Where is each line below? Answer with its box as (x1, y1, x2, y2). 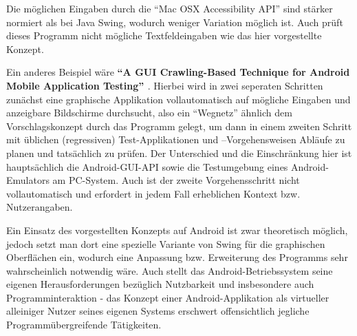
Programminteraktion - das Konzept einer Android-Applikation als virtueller (6, 290, 329, 304)
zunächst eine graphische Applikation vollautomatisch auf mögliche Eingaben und (6, 92, 351, 106)
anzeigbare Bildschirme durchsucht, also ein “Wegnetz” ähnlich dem (6, 105, 292, 120)
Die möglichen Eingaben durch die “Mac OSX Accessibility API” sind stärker (6, 1, 333, 15)
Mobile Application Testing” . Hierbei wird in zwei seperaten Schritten (6, 78, 323, 92)
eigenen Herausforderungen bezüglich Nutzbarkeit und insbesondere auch (6, 277, 314, 291)
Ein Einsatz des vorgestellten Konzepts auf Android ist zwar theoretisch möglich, (6, 222, 348, 237)
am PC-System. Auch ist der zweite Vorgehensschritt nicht (52, 173, 300, 187)
